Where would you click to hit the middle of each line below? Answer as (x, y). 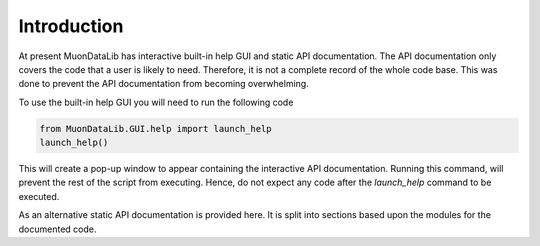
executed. (39, 196)
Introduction (71, 26)
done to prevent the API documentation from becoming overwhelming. (163, 84)
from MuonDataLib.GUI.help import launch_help (155, 128)
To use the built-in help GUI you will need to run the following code (156, 102)
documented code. (57, 229)
